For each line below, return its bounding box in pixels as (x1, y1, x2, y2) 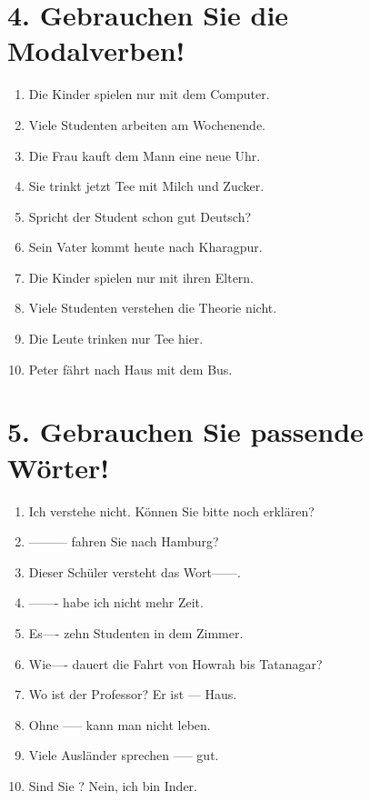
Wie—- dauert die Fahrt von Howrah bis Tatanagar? (28, 654, 323, 673)
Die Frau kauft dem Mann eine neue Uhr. (28, 145, 261, 165)
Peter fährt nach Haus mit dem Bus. (28, 359, 233, 378)
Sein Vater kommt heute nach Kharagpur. (28, 237, 263, 256)
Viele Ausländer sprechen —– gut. (28, 746, 219, 765)
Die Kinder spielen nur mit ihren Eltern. (28, 267, 255, 286)
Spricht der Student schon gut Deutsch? (28, 206, 252, 225)
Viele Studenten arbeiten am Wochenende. (28, 115, 266, 134)
